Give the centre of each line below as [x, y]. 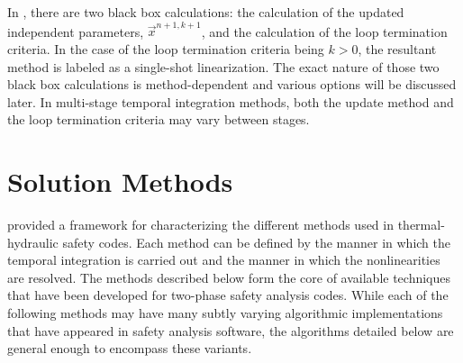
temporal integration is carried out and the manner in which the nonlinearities [224, 260]
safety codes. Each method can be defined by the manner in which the [256, 242]
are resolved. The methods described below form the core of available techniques [229, 277]
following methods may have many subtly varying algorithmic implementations [225, 312]
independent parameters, [76, 31]
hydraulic [33, 242]
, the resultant [397, 48]
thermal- [421, 224]
